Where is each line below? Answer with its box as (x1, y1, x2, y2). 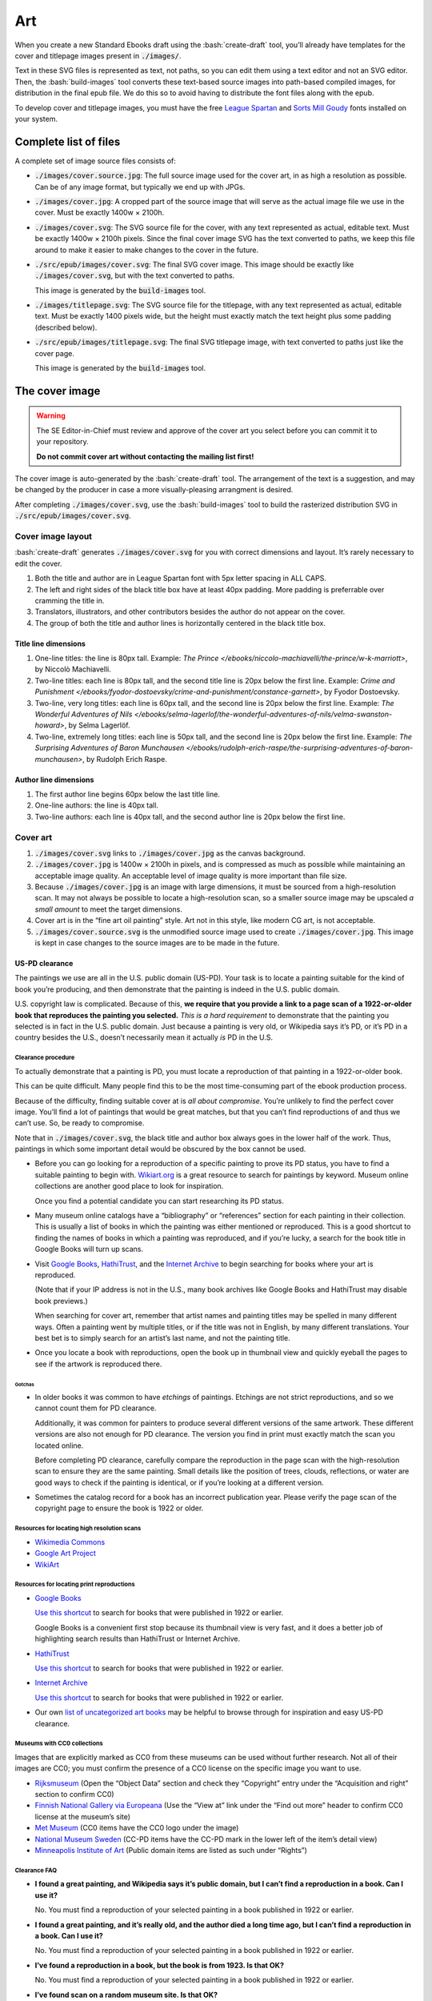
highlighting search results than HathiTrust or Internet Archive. (34, 1634, 240, 1644)
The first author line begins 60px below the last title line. (34, 789, 220, 799)
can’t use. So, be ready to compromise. (14, 1118, 145, 1128)
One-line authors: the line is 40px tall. (34, 800, 159, 810)
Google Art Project (34, 1549, 96, 1558)
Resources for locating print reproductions (14, 1581, 135, 1589)
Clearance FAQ (14, 1866, 58, 1875)
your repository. (36, 437, 90, 447)
